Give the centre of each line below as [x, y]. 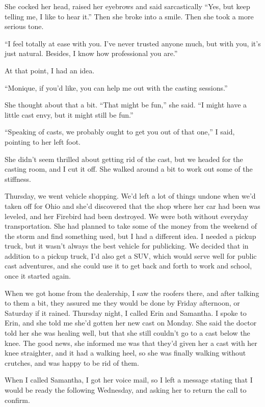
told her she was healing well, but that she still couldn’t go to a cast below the [127, 333]
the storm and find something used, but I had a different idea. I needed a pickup [130, 236]
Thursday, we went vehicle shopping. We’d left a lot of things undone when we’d [130, 196]
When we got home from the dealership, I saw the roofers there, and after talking [132, 293]
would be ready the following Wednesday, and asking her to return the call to [126, 390]
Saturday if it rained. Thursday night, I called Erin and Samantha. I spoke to [126, 313]
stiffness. [18, 179]
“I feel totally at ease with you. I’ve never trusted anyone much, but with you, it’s [133, 43]
